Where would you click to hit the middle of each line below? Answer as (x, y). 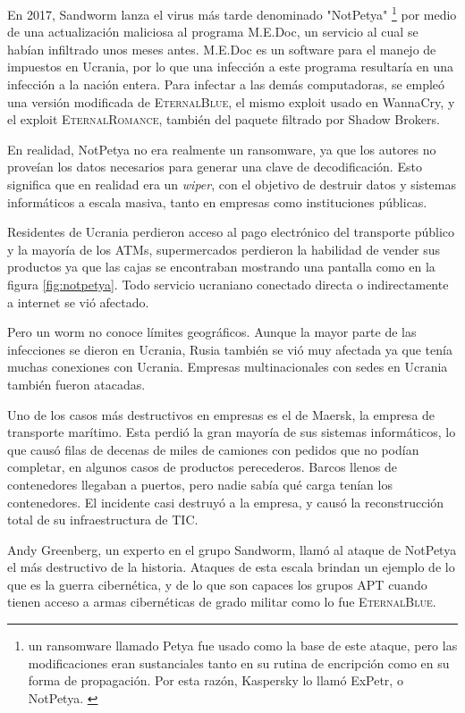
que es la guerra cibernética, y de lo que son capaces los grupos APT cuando (217, 584)
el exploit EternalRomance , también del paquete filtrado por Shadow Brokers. (224, 119)
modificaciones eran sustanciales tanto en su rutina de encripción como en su (239, 663)
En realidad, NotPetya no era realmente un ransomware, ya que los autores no (222, 149)
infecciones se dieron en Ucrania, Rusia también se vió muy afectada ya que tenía (230, 349)
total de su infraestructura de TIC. (103, 520)
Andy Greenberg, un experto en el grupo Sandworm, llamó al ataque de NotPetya (232, 549)
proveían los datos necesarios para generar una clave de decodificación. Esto (215, 167)
